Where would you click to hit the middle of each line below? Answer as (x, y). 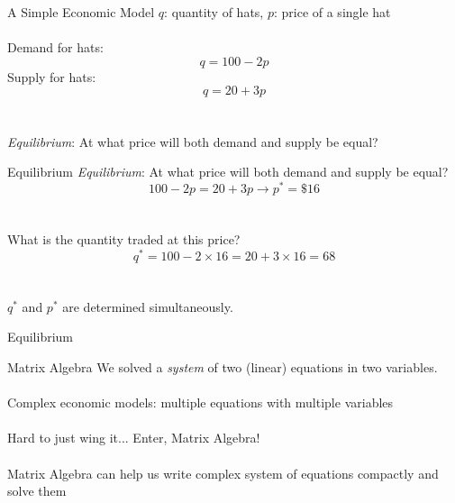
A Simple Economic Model (81, 12)
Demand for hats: (55, 47)
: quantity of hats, (214, 12)
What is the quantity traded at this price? (124, 239)
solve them (37, 491)
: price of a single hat (332, 12)
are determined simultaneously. (148, 306)
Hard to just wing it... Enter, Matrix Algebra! (134, 438)
